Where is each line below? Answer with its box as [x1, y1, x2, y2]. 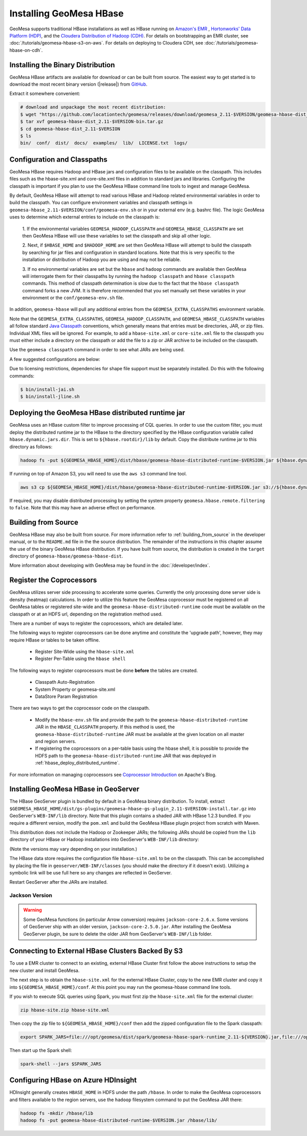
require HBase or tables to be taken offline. [9, 636, 100, 643]
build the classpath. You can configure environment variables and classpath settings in [9, 200, 193, 206]
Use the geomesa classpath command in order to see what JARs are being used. [9, 347, 185, 353]
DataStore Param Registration [35, 693, 98, 700]
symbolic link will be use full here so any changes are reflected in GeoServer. [9, 869, 172, 875]
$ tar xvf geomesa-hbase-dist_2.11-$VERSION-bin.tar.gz [20, 118, 164, 125]
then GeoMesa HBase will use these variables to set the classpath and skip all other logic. [22, 232, 212, 238]
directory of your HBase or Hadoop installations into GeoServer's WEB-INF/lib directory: [9, 836, 199, 843]
